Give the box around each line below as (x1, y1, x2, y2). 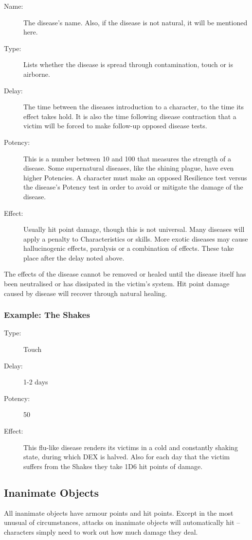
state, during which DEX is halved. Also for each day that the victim (23, 452, 230, 462)
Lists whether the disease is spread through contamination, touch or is (23, 59, 233, 70)
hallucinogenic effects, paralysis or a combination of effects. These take (23, 243, 234, 253)
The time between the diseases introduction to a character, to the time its (23, 102, 244, 112)
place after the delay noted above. (23, 252, 125, 262)
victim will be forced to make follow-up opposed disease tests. (23, 121, 207, 131)
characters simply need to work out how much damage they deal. (4, 526, 198, 537)
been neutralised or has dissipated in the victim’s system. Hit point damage (4, 279, 230, 289)
